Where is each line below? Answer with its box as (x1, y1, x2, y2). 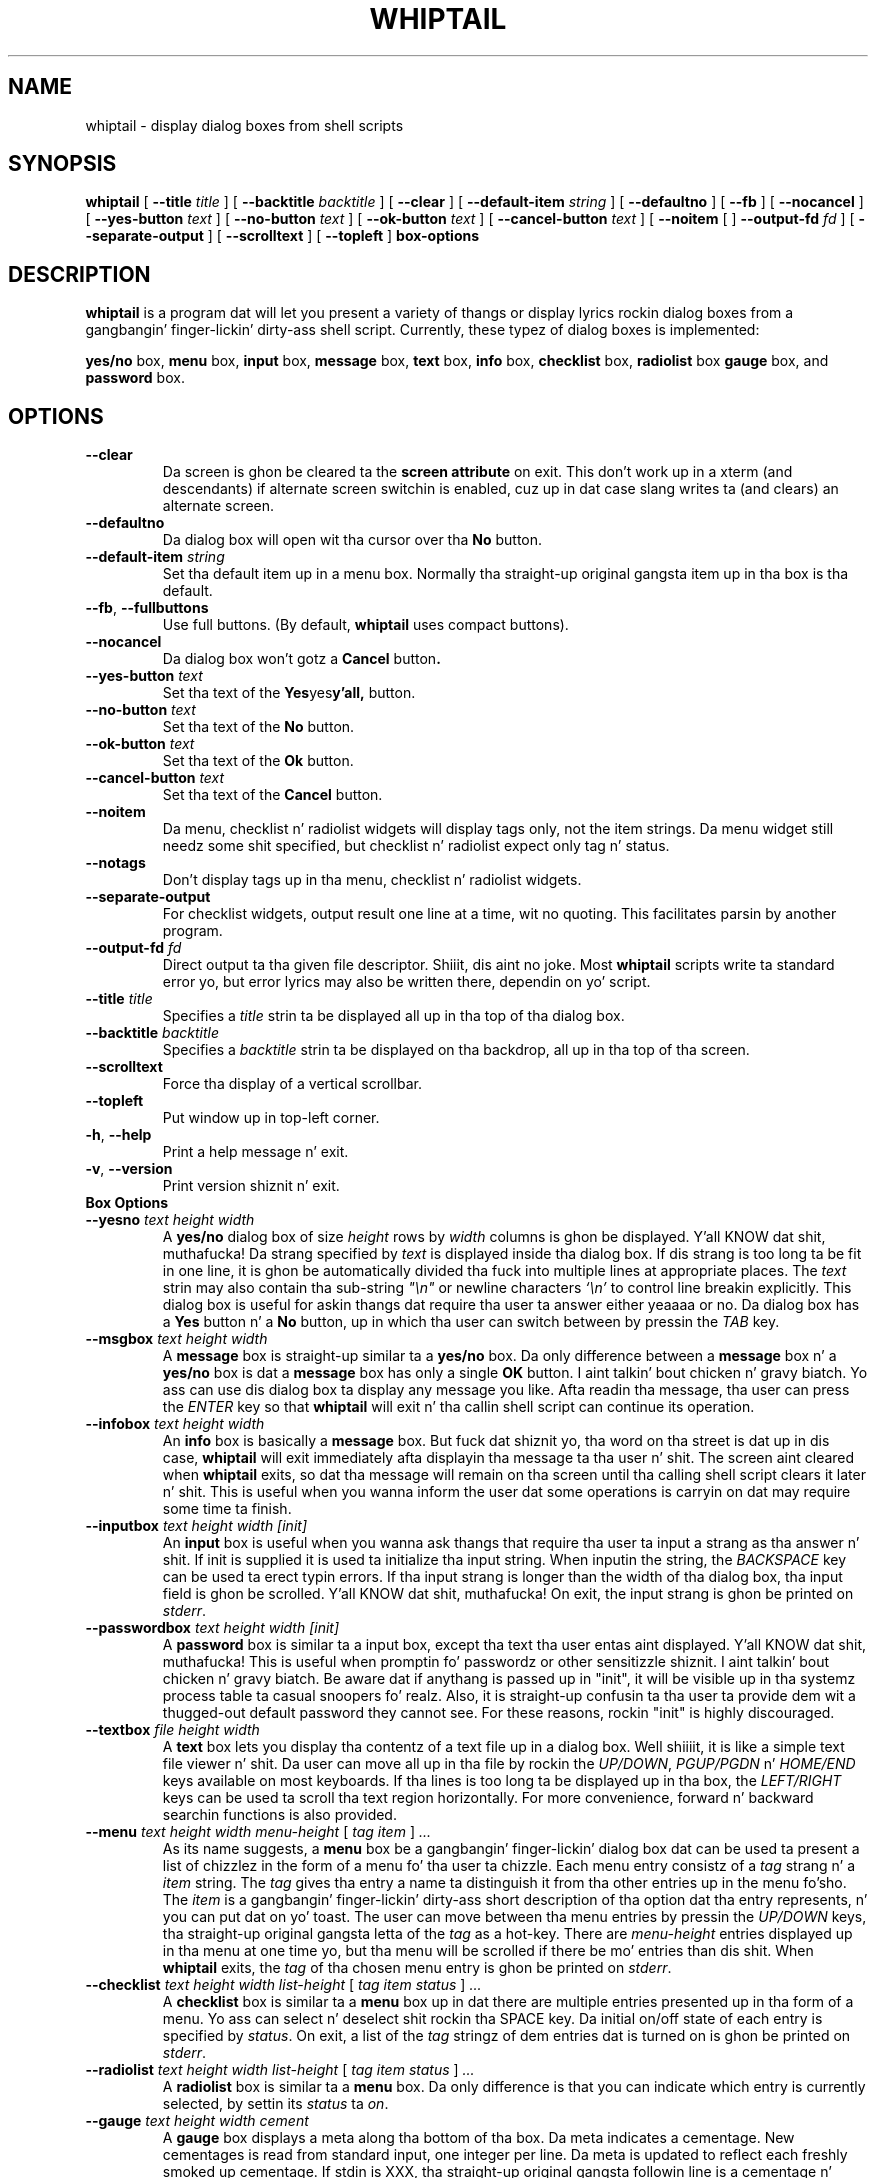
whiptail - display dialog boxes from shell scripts (85, 116, 404, 134)
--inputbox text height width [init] (85, 1517, 308, 1535)
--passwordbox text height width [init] (85, 1619, 340, 1637)
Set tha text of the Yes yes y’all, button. (162, 684, 416, 702)
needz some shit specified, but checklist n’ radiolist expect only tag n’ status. (162, 837, 670, 855)
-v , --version (85, 1160, 173, 1178)
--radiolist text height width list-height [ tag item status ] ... (85, 2061, 475, 2079)
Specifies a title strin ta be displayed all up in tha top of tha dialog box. (162, 1007, 625, 1025)
